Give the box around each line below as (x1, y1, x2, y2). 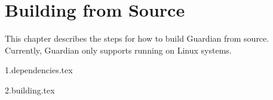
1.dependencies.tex (5, 64, 73, 76)
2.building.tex (5, 83, 55, 96)
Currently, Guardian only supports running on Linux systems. (5, 43, 232, 56)
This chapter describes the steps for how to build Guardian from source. (5, 32, 269, 45)
